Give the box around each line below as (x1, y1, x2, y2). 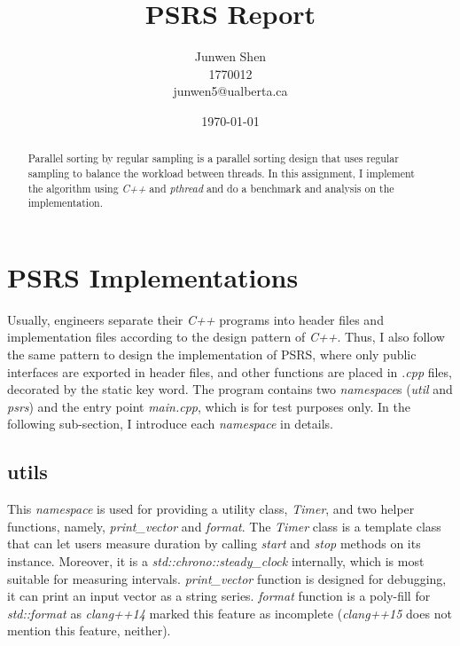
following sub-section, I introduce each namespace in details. (7, 414, 334, 433)
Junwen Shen (194, 47, 267, 66)
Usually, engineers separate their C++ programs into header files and (7, 310, 384, 328)
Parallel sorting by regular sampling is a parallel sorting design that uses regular (27, 151, 399, 166)
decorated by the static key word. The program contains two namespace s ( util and (7, 380, 453, 398)
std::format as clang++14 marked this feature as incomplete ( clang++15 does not (7, 603, 452, 622)
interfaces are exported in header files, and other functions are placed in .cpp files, (7, 362, 452, 381)
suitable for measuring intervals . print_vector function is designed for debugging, (7, 569, 447, 587)
